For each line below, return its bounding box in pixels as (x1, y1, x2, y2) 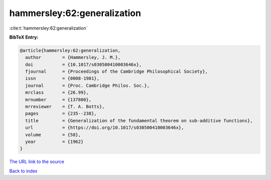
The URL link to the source (9, 158, 65, 165)
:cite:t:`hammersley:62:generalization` (9, 25, 88, 31)
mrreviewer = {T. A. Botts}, (25, 104, 105, 110)
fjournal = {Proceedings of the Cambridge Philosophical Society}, (25, 69, 208, 75)
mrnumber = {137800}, (25, 97, 92, 102)
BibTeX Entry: (9, 34, 39, 40)
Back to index (9, 168, 38, 174)
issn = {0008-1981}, (25, 76, 100, 81)
